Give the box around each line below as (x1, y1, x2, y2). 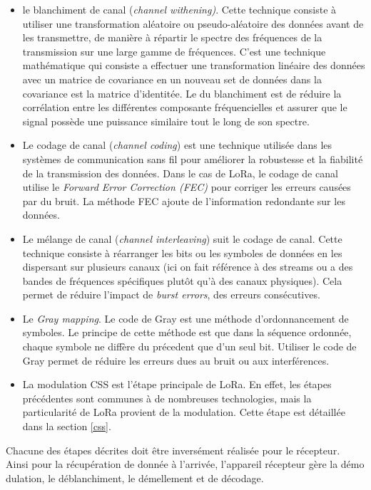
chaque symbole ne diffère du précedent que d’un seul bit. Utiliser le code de (22, 339, 357, 354)
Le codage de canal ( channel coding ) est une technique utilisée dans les (22, 137, 332, 152)
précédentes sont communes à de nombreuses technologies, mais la (22, 390, 312, 405)
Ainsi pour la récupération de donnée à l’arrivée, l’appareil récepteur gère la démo (6, 457, 365, 471)
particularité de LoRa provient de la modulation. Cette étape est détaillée (22, 405, 345, 419)
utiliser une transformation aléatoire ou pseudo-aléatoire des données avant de (22, 16, 364, 31)
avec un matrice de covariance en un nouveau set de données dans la (22, 71, 322, 86)
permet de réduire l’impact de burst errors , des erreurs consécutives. (22, 287, 320, 302)
